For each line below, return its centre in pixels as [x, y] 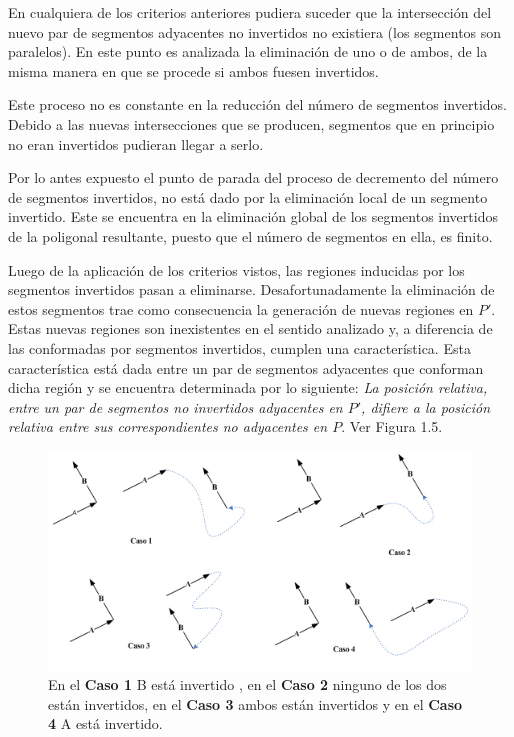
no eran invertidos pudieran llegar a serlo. [136, 143]
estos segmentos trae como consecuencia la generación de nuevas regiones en [241, 308]
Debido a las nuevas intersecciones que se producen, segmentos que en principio [251, 123]
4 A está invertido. [105, 723]
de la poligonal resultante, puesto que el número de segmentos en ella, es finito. [250, 235]
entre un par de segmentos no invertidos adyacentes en [175, 406]
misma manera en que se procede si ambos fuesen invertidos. [193, 70]
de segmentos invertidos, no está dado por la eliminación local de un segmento [248, 196]
